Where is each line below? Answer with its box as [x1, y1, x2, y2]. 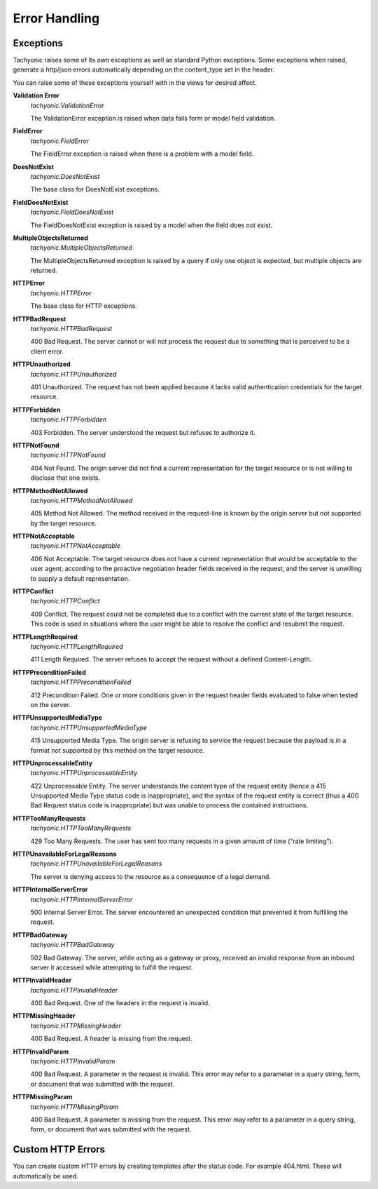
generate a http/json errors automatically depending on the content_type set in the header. [13, 65, 274, 74]
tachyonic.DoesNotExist [30, 172, 100, 180]
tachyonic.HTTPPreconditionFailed [30, 678, 132, 687]
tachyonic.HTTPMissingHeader [30, 1021, 122, 1030]
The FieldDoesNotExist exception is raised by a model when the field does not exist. [30, 221, 273, 229]
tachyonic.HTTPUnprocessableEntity [30, 769, 138, 777]
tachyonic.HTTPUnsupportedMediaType [30, 723, 147, 732]
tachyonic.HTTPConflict [30, 597, 100, 605]
